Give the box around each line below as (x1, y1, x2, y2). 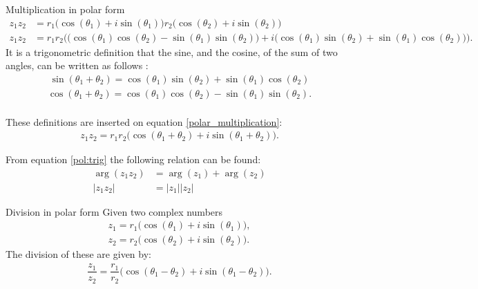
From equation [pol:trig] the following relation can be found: (6, 152, 261, 167)
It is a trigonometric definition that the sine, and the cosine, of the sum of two (6, 44, 338, 59)
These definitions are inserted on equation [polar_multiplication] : (6, 114, 283, 129)
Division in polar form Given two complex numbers (6, 204, 223, 218)
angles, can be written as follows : (6, 58, 149, 73)
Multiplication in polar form (6, 2, 125, 16)
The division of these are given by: (6, 247, 151, 261)
